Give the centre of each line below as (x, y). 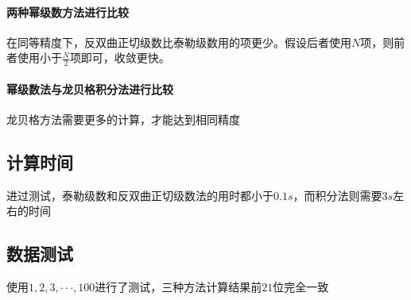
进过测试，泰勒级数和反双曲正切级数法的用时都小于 (140, 195)
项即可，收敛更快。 (120, 58)
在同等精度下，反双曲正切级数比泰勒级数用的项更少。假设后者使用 (179, 42)
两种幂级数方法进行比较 (68, 12)
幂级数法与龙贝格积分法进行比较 (90, 88)
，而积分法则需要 (337, 195)
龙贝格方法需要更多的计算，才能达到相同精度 (123, 119)
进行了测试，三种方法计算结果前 (178, 287)
